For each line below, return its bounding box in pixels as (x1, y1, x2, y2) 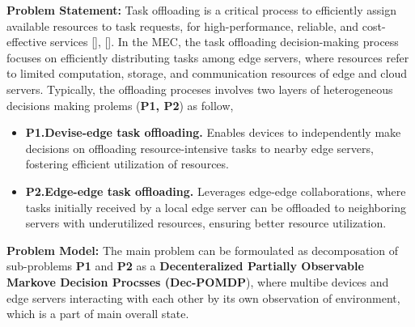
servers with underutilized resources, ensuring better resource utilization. (25, 214, 387, 231)
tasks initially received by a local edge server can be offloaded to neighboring (25, 198, 406, 215)
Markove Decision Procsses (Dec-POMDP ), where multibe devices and (6, 273, 389, 290)
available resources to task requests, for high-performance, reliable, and (6, 17, 359, 34)
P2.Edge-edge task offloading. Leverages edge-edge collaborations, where (25, 182, 406, 199)
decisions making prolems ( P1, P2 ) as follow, (6, 96, 234, 113)
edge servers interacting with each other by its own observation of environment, (6, 289, 400, 306)
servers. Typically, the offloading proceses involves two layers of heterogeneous (6, 80, 393, 97)
